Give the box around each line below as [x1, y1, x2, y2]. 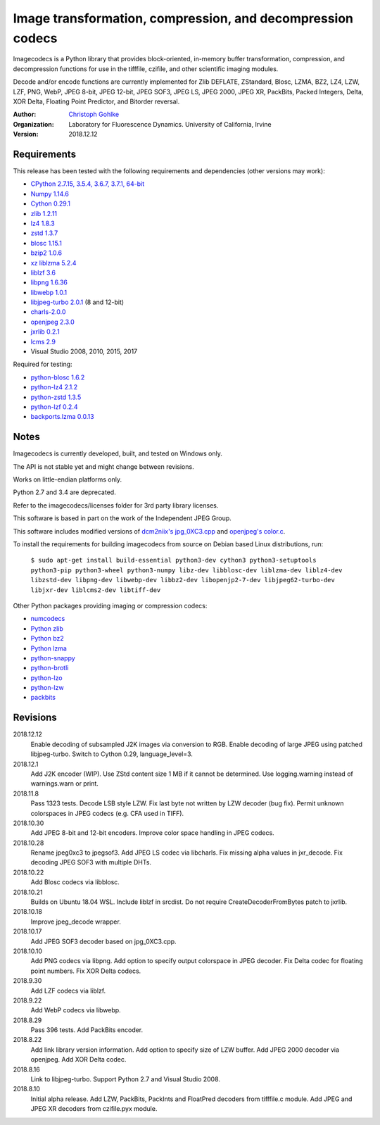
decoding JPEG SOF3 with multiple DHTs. [30, 858, 151, 867]
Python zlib [30, 624, 63, 633]
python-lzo [30, 673, 63, 682]
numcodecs [30, 615, 65, 623]
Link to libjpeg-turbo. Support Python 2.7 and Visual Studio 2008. [30, 1075, 221, 1083]
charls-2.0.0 [30, 308, 66, 316]
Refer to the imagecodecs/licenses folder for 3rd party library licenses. [13, 501, 219, 510]
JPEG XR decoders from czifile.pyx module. [30, 1105, 158, 1113]
